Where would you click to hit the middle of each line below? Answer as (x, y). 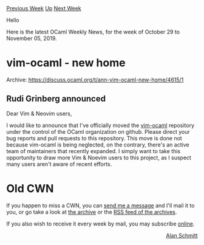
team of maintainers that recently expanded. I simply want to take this (93, 151)
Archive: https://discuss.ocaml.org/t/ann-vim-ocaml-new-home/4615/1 (95, 80)
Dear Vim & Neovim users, (39, 113)
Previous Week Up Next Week (44, 8)
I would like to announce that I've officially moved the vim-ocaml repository (100, 125)
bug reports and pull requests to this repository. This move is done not (94, 138)
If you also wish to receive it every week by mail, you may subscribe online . (100, 224)
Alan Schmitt (182, 235)
